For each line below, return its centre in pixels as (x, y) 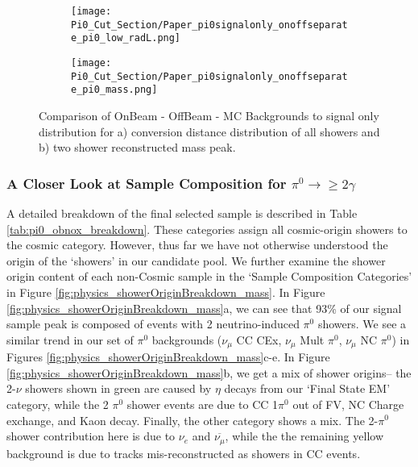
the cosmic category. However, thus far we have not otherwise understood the (197, 245)
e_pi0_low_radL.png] (126, 38)
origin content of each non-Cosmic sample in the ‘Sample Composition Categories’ (209, 276)
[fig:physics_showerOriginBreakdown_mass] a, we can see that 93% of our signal (204, 308)
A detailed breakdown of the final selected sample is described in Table (182, 213)
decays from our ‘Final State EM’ (307, 388)
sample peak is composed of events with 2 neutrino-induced (153, 324)
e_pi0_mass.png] (114, 90)
